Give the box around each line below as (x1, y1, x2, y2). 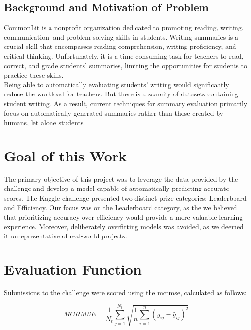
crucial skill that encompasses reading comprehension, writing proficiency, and (4, 41, 236, 51)
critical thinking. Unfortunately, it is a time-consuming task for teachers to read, (4, 50, 244, 61)
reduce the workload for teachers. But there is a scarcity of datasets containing (4, 89, 238, 99)
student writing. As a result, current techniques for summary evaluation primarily (4, 98, 248, 108)
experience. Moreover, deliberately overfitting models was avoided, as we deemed (4, 221, 244, 231)
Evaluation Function (4, 259, 142, 279)
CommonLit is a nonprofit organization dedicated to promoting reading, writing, (4, 22, 244, 32)
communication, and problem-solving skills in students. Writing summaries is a (4, 31, 238, 42)
